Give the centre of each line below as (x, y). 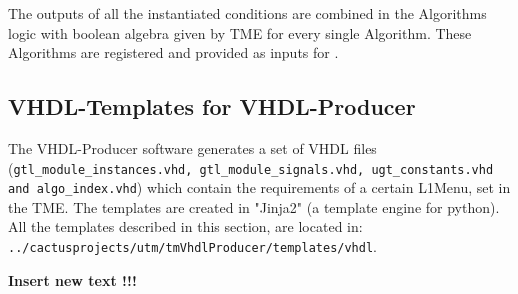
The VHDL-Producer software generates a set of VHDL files (192, 147)
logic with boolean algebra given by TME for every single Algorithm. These (240, 32)
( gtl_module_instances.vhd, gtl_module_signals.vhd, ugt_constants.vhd (251, 167)
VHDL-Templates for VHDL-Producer (212, 106)
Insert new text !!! (72, 279)
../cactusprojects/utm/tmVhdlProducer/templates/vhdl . (193, 246)
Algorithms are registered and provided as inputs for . (173, 52)
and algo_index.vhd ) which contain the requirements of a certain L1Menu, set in (259, 187)
